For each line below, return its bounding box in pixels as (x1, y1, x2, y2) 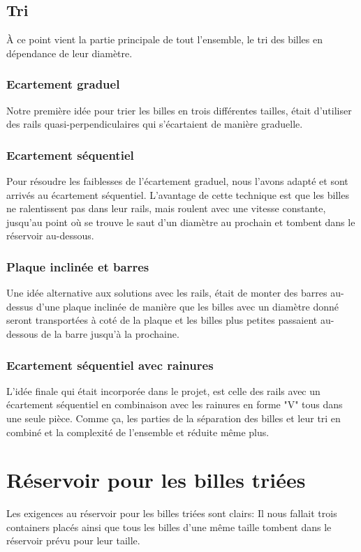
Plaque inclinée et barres (6, 258, 149, 275)
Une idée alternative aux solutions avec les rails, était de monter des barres (6, 285, 327, 300)
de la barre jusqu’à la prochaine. (40, 326, 179, 341)
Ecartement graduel (6, 75, 120, 93)
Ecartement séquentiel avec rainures (6, 356, 214, 373)
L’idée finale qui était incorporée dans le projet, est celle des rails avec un (6, 383, 321, 398)
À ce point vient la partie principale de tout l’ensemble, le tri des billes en (6, 32, 323, 47)
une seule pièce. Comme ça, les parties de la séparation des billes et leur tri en (6, 410, 341, 425)
